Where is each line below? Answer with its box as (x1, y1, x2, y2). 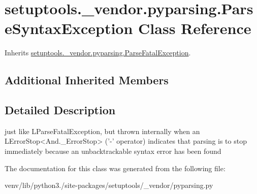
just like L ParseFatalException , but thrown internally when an (5, 125, 200, 136)
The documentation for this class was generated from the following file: (5, 163, 226, 173)
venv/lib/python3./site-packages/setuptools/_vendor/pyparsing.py (5, 180, 213, 190)
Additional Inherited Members (5, 72, 169, 88)
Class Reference (138, 18, 251, 39)
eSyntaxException (5, 18, 133, 39)
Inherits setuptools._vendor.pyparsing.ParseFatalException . (5, 47, 191, 58)
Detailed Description (5, 102, 116, 118)
